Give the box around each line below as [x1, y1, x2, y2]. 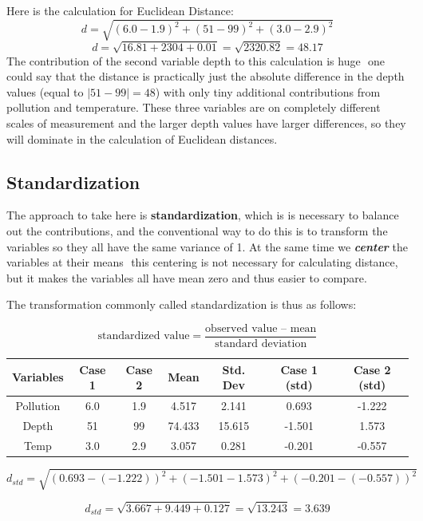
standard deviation [215, 338, 307, 350]
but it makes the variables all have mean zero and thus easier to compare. [6, 269, 367, 286]
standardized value [97, 330, 190, 342]
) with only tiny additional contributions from [155, 83, 381, 100]
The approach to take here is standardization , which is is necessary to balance [6, 207, 399, 223]
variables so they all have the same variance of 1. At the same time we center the [6, 238, 408, 255]
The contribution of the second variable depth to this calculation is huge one [6, 52, 385, 69]
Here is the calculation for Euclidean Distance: [6, 2, 234, 18]
